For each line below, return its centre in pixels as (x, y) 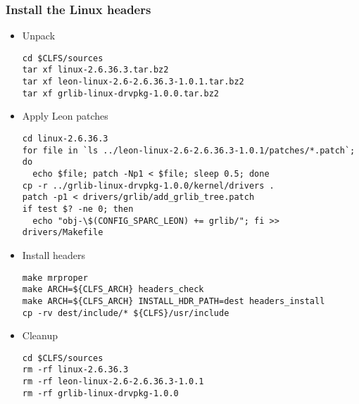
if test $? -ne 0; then (78, 209)
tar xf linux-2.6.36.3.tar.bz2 (95, 70)
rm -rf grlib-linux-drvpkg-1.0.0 (100, 393)
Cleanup (40, 335)
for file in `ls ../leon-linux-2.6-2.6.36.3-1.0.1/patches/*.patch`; (189, 150)
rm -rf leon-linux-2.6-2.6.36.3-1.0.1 (113, 382)
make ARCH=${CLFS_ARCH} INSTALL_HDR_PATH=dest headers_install (174, 301)
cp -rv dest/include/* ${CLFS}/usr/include (126, 313)
